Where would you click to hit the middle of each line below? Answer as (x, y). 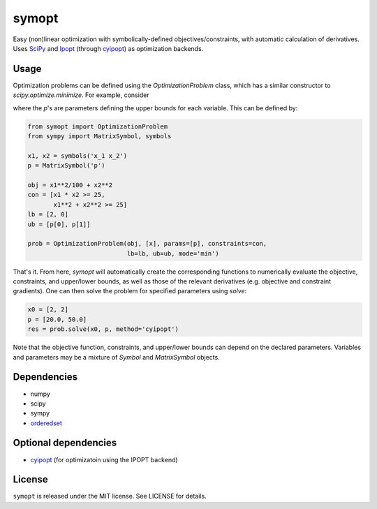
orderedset (46, 423)
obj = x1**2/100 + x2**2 (70, 185)
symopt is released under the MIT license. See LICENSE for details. (110, 496)
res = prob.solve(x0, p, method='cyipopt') (103, 329)
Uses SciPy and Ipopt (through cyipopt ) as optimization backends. (108, 48)
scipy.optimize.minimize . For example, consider (81, 95)
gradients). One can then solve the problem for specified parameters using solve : (130, 291)
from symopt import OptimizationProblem (97, 126)
